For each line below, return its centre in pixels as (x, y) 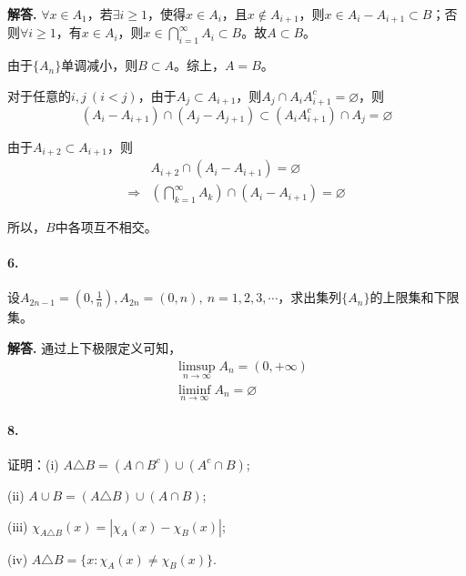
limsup (197, 366)
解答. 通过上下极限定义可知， (95, 348)
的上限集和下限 (415, 297)
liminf (195, 390)
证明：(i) (33, 464)
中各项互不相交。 (106, 227)
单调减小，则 (100, 65)
